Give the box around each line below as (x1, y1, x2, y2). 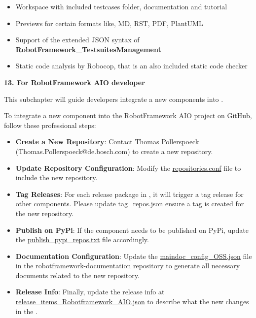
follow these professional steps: (4, 120, 96, 130)
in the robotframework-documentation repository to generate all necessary (15, 260, 240, 271)
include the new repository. (15, 172, 98, 183)
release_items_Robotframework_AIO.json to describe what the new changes (15, 296, 249, 307)
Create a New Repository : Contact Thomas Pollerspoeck (15, 136, 199, 147)
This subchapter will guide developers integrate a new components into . (4, 94, 223, 104)
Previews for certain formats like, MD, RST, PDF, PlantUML (15, 18, 203, 28)
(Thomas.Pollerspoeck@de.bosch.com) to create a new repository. (15, 146, 213, 156)
